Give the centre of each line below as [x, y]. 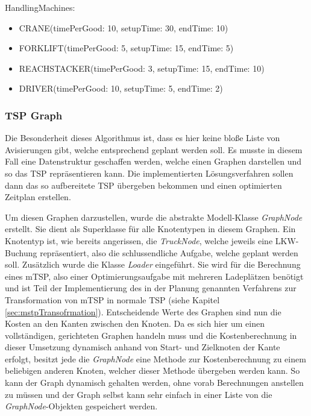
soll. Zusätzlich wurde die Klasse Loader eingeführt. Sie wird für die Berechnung [153, 264]
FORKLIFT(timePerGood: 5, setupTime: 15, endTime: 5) [126, 48]
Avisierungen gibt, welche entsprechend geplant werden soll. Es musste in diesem [154, 149]
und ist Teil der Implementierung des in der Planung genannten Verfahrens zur [151, 288]
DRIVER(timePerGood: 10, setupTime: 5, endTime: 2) [121, 88]
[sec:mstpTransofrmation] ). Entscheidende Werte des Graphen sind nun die [143, 311]
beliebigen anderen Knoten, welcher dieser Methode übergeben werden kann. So [152, 370]
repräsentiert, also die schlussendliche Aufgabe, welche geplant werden [169, 252]
